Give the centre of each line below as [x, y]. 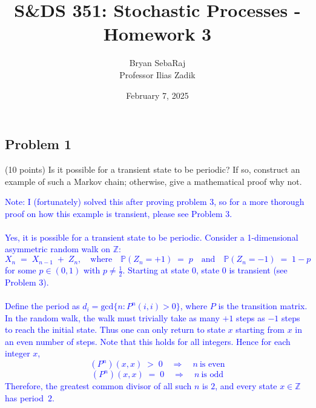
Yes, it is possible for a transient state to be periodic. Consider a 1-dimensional [152, 237]
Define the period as [42, 306]
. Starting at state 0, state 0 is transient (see [205, 270]
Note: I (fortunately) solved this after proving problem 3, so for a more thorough [155, 202]
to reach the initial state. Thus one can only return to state [115, 329]
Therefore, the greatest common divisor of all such [98, 386]
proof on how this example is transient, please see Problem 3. [119, 213]
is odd [212, 375]
